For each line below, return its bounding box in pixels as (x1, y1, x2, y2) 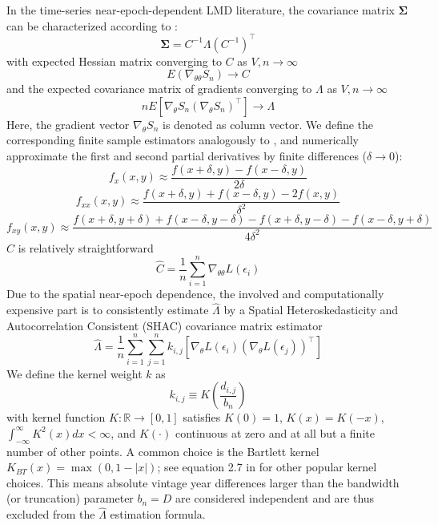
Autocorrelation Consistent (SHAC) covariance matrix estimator (6, 317, 323, 333)
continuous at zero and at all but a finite (175, 424, 375, 441)
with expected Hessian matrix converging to (6, 52, 222, 69)
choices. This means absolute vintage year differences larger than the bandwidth (6, 474, 400, 491)
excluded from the (6, 506, 95, 523)
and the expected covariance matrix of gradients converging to (6, 80, 312, 97)
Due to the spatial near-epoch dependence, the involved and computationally (6, 285, 384, 302)
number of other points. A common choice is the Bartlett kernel (6, 442, 319, 459)
